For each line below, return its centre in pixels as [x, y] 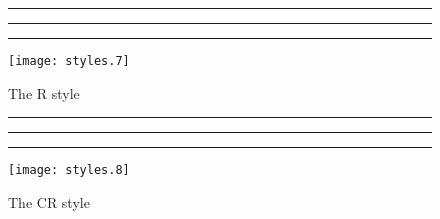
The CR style [49, 201]
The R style [44, 92]
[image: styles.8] [69, 170]
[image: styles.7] [69, 61]
